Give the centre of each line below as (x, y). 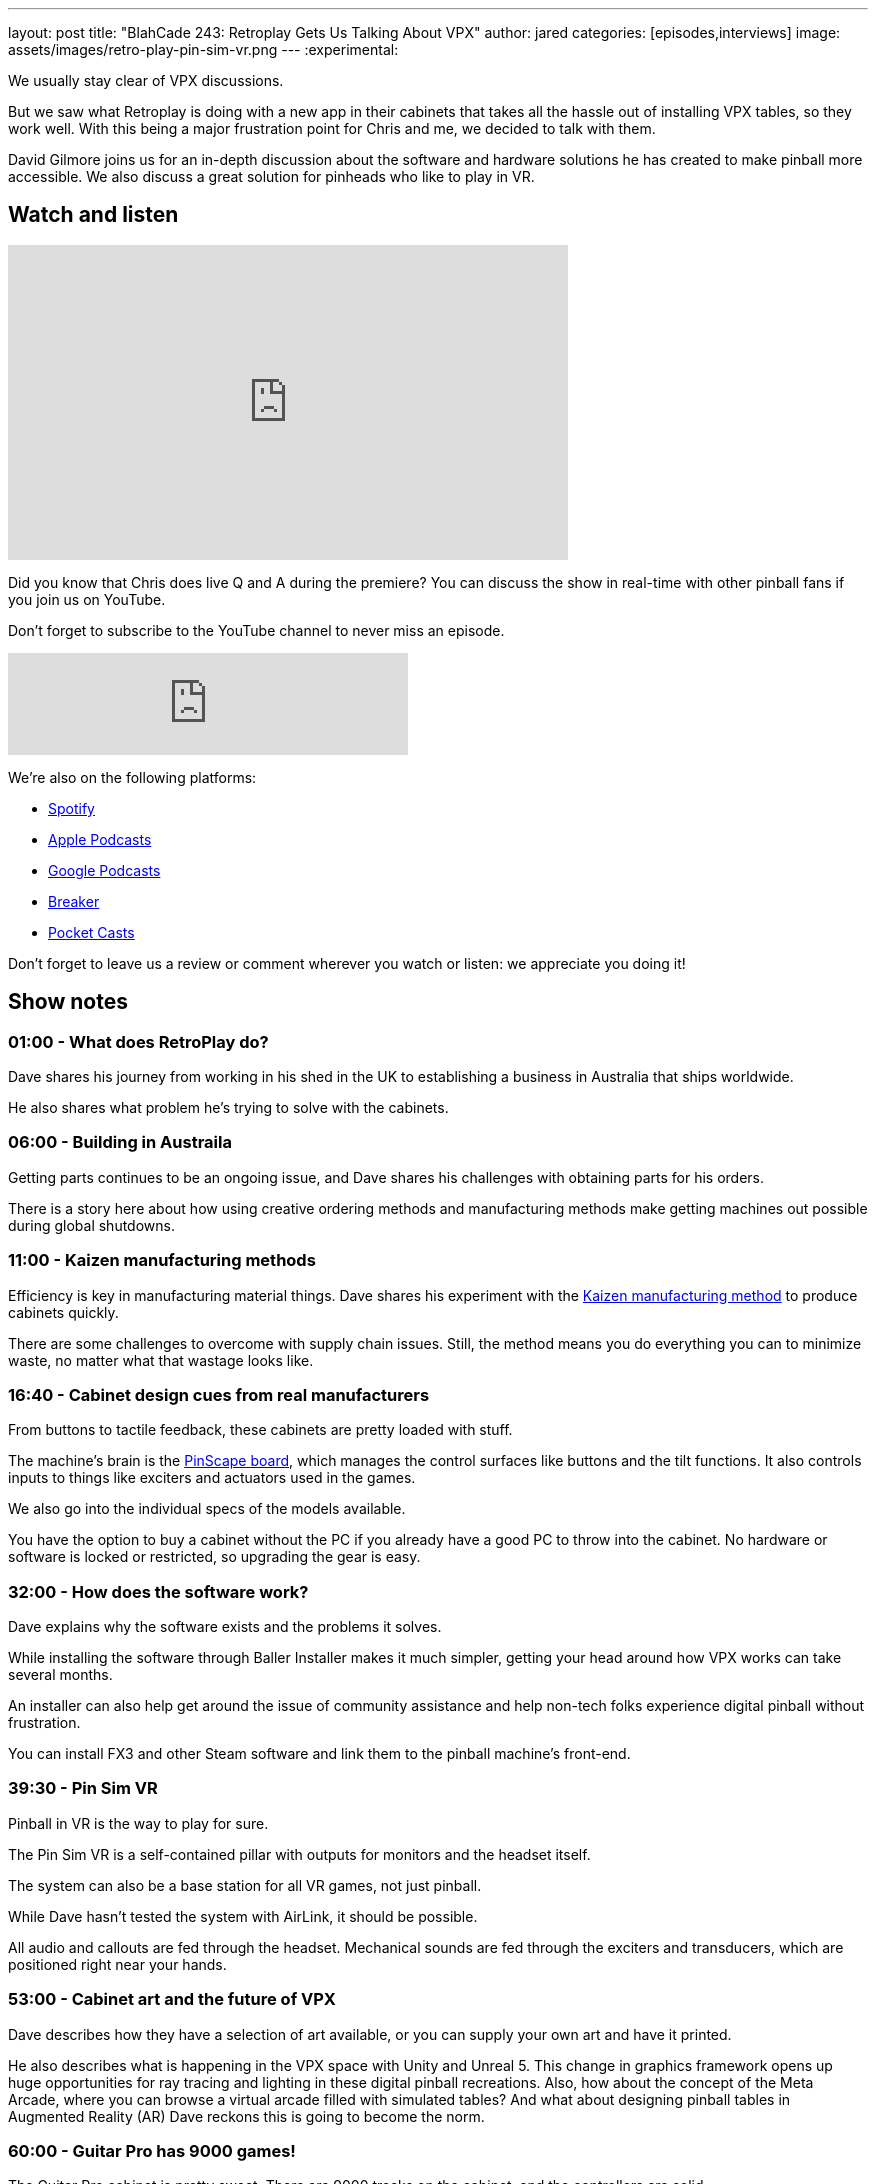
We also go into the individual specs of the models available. (207, 1509)
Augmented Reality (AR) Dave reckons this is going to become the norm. (246, 2116)
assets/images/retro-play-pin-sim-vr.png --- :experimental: (203, 49)
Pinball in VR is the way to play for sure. (138, 1823)
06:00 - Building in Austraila (120, 1142)
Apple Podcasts (100, 839)
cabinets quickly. (63, 1312)
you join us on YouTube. (87, 599)
